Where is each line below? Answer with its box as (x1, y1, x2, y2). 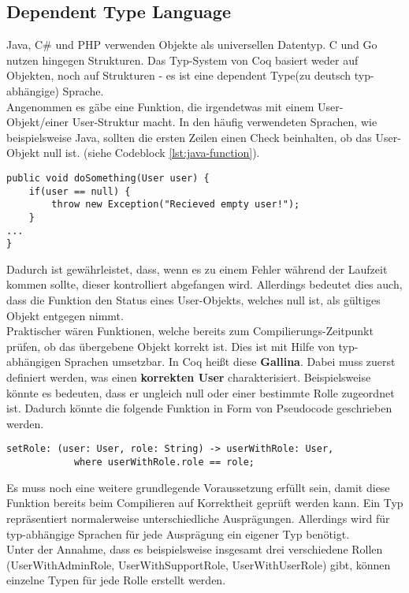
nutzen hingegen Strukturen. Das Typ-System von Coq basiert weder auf (6, 51, 359, 68)
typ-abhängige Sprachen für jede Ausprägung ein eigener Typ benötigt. (6, 525, 350, 542)
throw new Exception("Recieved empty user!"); (51, 199, 300, 211)
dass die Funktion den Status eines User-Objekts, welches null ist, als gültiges (6, 292, 381, 308)
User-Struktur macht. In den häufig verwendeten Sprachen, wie (72, 114, 377, 130)
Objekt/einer (6, 114, 69, 130)
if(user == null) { (28, 185, 131, 197)
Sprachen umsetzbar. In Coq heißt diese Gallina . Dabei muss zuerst (64, 353, 396, 370)
